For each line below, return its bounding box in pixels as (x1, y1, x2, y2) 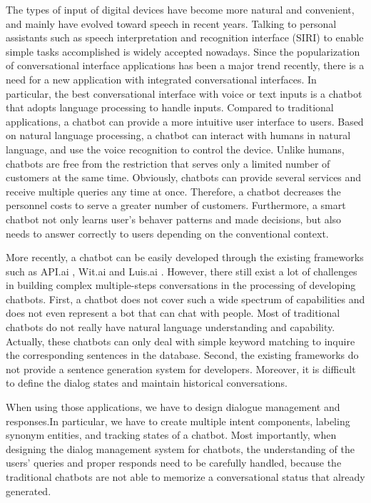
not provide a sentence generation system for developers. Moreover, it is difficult (6, 361, 356, 376)
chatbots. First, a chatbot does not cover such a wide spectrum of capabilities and (6, 291, 365, 306)
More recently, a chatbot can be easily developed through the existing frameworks (6, 250, 364, 265)
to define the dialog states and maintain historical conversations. (6, 375, 288, 390)
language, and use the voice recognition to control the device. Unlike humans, (6, 141, 345, 156)
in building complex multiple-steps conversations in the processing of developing (6, 278, 356, 293)
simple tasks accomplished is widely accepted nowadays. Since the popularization (6, 44, 360, 59)
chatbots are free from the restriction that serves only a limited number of (6, 156, 330, 171)
